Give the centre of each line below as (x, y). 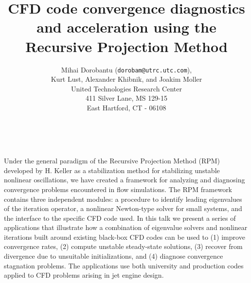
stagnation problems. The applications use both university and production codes (124, 265)
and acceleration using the (126, 27)
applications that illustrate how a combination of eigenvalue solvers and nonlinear (126, 227)
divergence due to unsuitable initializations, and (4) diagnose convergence (114, 256)
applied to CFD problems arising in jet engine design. (84, 275)
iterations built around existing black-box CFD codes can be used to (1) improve (125, 237)
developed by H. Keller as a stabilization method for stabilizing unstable (112, 170)
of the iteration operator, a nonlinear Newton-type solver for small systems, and (123, 208)
